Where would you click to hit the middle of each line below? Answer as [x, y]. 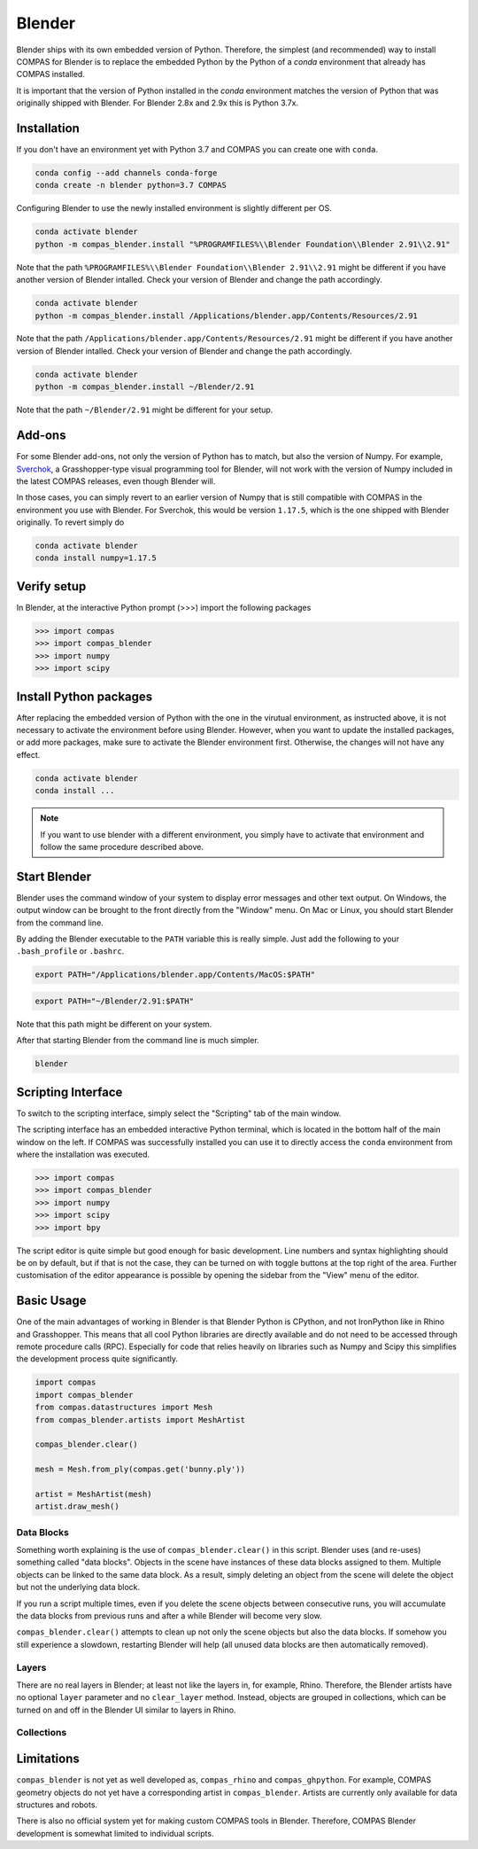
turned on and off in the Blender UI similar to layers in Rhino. [126, 1710]
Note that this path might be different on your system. [114, 1024]
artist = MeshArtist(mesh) [93, 1494]
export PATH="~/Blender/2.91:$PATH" [115, 1001]
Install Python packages [85, 696]
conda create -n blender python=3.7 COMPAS [131, 185]
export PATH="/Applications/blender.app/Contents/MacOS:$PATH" [175, 975]
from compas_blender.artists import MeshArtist [140, 1420]
